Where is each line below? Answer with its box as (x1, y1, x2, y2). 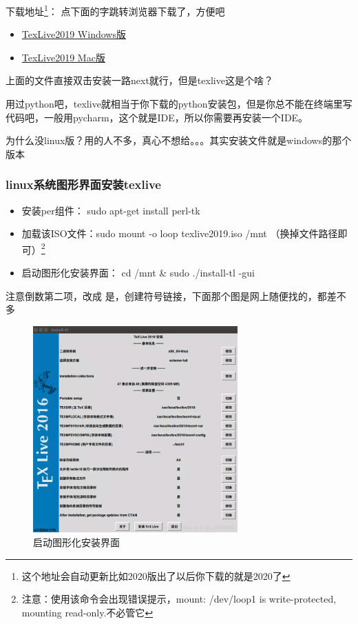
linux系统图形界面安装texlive (6, 176, 161, 193)
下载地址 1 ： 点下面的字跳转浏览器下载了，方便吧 (6, 2, 225, 18)
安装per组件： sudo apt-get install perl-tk (21, 203, 200, 217)
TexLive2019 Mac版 (21, 50, 105, 64)
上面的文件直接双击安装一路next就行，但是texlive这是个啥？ (6, 73, 273, 88)
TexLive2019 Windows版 (21, 27, 126, 41)
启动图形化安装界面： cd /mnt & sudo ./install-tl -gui (21, 265, 255, 280)
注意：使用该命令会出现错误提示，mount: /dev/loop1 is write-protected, (21, 592, 337, 606)
